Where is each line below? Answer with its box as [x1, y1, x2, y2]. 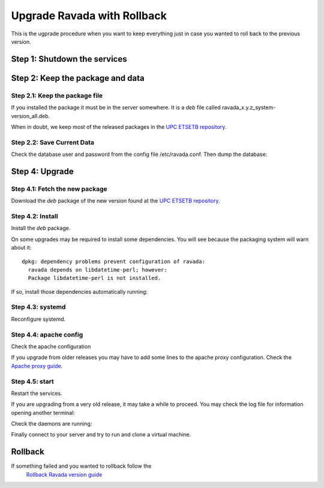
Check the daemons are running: [11, 420, 92, 427]
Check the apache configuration [11, 342, 91, 350]
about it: [11, 244, 32, 251]
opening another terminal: [11, 409, 75, 416]
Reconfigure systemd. [11, 315, 66, 323]
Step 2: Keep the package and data [11, 73, 145, 83]
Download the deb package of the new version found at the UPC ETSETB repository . [11, 197, 220, 204]
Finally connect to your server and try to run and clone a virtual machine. [11, 431, 191, 438]
